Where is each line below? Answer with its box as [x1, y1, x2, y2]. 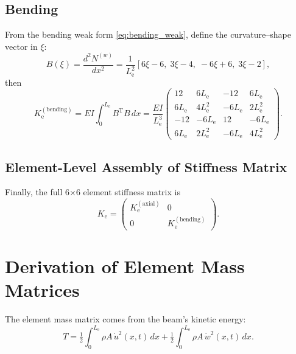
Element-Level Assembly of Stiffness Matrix [5, 157, 287, 176]
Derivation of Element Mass [5, 253, 245, 278]
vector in [5, 40, 38, 52]
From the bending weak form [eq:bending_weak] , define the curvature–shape [5, 28, 291, 41]
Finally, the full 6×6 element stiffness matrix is [5, 186, 180, 198]
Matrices [5, 277, 80, 302]
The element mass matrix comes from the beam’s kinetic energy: [5, 312, 246, 325]
